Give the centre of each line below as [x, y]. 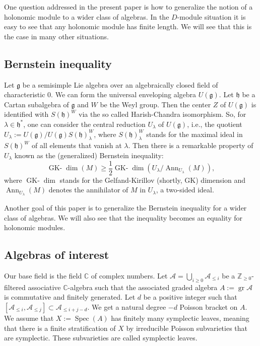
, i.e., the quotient [215, 124]
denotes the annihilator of [88, 190]
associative [44, 287]
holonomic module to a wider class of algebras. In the [87, 16]
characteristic [25, 94]
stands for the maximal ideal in [194, 134]
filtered [15, 287]
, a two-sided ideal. [185, 190]
